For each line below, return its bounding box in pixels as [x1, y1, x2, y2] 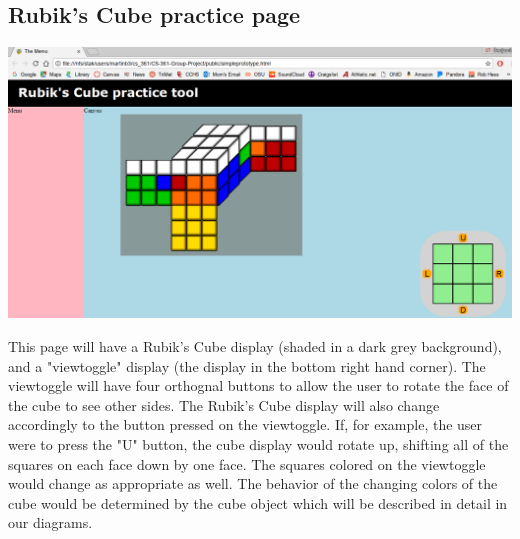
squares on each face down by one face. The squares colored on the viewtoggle [8, 453, 486, 474]
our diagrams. [8, 512, 93, 533]
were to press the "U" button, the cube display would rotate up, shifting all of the [8, 433, 509, 454]
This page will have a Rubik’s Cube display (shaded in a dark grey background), [8, 335, 502, 356]
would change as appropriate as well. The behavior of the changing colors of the [8, 473, 498, 494]
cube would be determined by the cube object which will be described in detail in [8, 492, 508, 513]
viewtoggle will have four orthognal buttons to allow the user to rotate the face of [8, 375, 509, 396]
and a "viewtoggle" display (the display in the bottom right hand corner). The [8, 355, 486, 376]
